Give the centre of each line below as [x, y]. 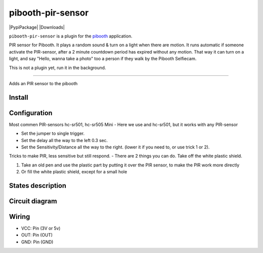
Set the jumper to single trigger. [53, 133]
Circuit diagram [33, 201]
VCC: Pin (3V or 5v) [41, 228]
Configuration [31, 113]
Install [19, 97]
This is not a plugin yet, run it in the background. [57, 68]
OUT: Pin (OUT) [37, 235]
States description [38, 186]
